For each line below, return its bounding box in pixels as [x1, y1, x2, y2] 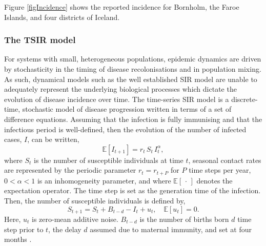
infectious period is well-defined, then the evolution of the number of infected [4, 124, 247, 134]
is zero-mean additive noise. [31, 214, 118, 224]
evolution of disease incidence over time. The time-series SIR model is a [4, 93, 229, 104]
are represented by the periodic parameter [4, 165, 136, 175]
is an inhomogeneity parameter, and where [37, 175, 171, 186]
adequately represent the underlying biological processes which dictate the [4, 84, 237, 94]
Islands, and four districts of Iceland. [4, 11, 120, 22]
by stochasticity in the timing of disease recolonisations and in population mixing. [4, 64, 261, 74]
